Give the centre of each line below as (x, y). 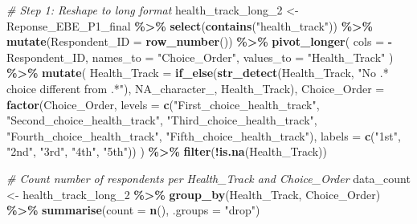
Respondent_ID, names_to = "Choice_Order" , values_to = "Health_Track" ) (200, 57)
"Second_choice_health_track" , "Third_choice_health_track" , (162, 120)
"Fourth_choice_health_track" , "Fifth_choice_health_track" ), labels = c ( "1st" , (204, 135)
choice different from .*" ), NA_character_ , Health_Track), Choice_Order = (196, 88)
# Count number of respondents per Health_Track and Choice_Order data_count (208, 178)
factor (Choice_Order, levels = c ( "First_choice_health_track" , (163, 104)
